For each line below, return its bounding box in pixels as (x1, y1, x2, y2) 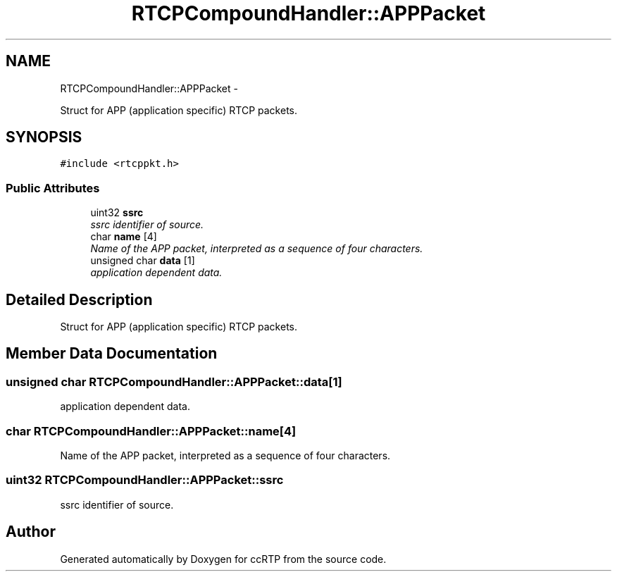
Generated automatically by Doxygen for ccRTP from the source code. (60, 552, 387, 565)
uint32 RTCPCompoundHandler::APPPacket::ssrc (6, 473, 284, 488)
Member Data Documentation (6, 345, 218, 363)
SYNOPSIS (6, 128, 82, 147)
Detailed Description (6, 290, 153, 309)
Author (6, 523, 56, 541)
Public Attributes (6, 180, 100, 195)
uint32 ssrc (90, 206, 144, 219)
